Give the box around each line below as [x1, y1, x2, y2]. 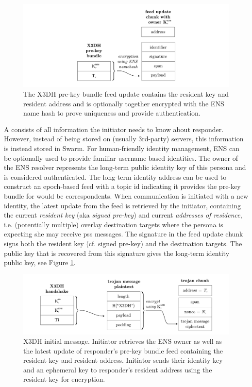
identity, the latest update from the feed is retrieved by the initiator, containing [4, 200, 241, 210]
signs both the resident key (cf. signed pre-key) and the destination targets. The [4, 238, 242, 248]
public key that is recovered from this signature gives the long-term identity [4, 248, 230, 258]
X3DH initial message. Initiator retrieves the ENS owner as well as [23, 336, 222, 346]
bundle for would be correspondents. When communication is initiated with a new [4, 190, 249, 201]
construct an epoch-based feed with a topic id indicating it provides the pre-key [4, 181, 241, 191]
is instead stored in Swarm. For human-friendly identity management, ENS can [4, 143, 239, 153]
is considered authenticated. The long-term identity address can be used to [4, 171, 227, 182]
